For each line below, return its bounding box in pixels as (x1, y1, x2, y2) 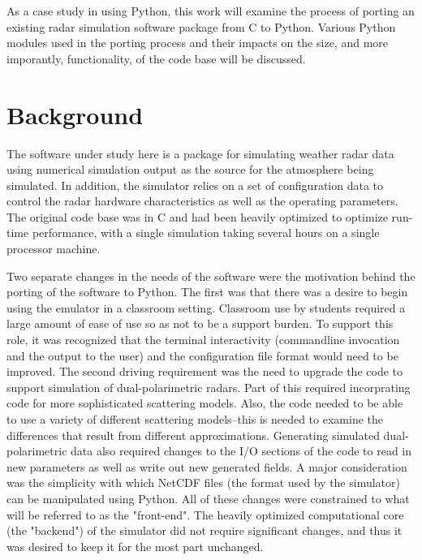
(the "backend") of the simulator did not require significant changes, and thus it (6, 522, 403, 539)
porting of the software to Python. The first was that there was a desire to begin (6, 283, 408, 300)
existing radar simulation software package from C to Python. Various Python (6, 18, 396, 35)
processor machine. (6, 240, 101, 257)
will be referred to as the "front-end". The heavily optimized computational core (6, 506, 404, 523)
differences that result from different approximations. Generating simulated (6, 426, 380, 443)
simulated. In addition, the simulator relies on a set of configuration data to (6, 176, 384, 193)
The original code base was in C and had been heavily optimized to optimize (6, 208, 388, 225)
